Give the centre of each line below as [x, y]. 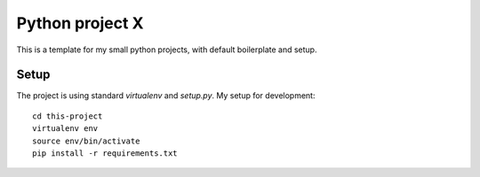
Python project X [80, 23]
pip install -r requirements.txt [105, 154]
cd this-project [68, 116]
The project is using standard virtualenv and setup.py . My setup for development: [166, 96]
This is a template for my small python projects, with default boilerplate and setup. [167, 50]
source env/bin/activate [86, 141]
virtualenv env [65, 129]
